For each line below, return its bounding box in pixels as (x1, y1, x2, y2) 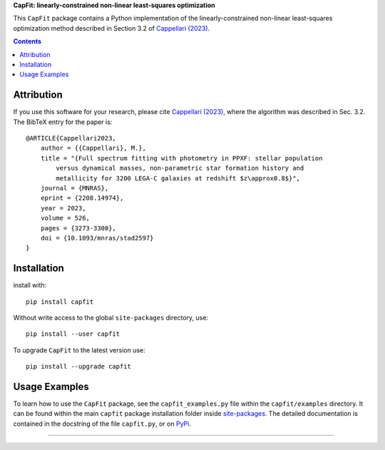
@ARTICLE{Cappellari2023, (26, 134, 117, 143)
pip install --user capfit (26, 330, 120, 338)
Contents (13, 37, 42, 46)
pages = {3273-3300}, (40, 224, 117, 232)
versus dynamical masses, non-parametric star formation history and (56, 164, 304, 173)
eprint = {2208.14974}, (40, 194, 124, 203)
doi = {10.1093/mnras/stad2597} (40, 234, 154, 242)
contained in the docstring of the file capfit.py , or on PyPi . (13, 419, 192, 428)
